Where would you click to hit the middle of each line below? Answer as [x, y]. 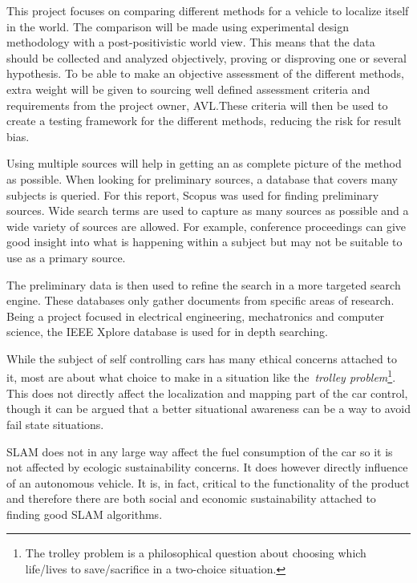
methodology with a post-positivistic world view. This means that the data [191, 42]
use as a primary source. [66, 257]
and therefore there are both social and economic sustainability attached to [191, 498]
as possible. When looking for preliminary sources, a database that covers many [202, 178]
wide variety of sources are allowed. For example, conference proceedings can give [206, 226]
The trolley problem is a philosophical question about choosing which [196, 553]
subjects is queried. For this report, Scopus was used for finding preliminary [193, 194]
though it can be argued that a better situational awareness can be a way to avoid [208, 409]
